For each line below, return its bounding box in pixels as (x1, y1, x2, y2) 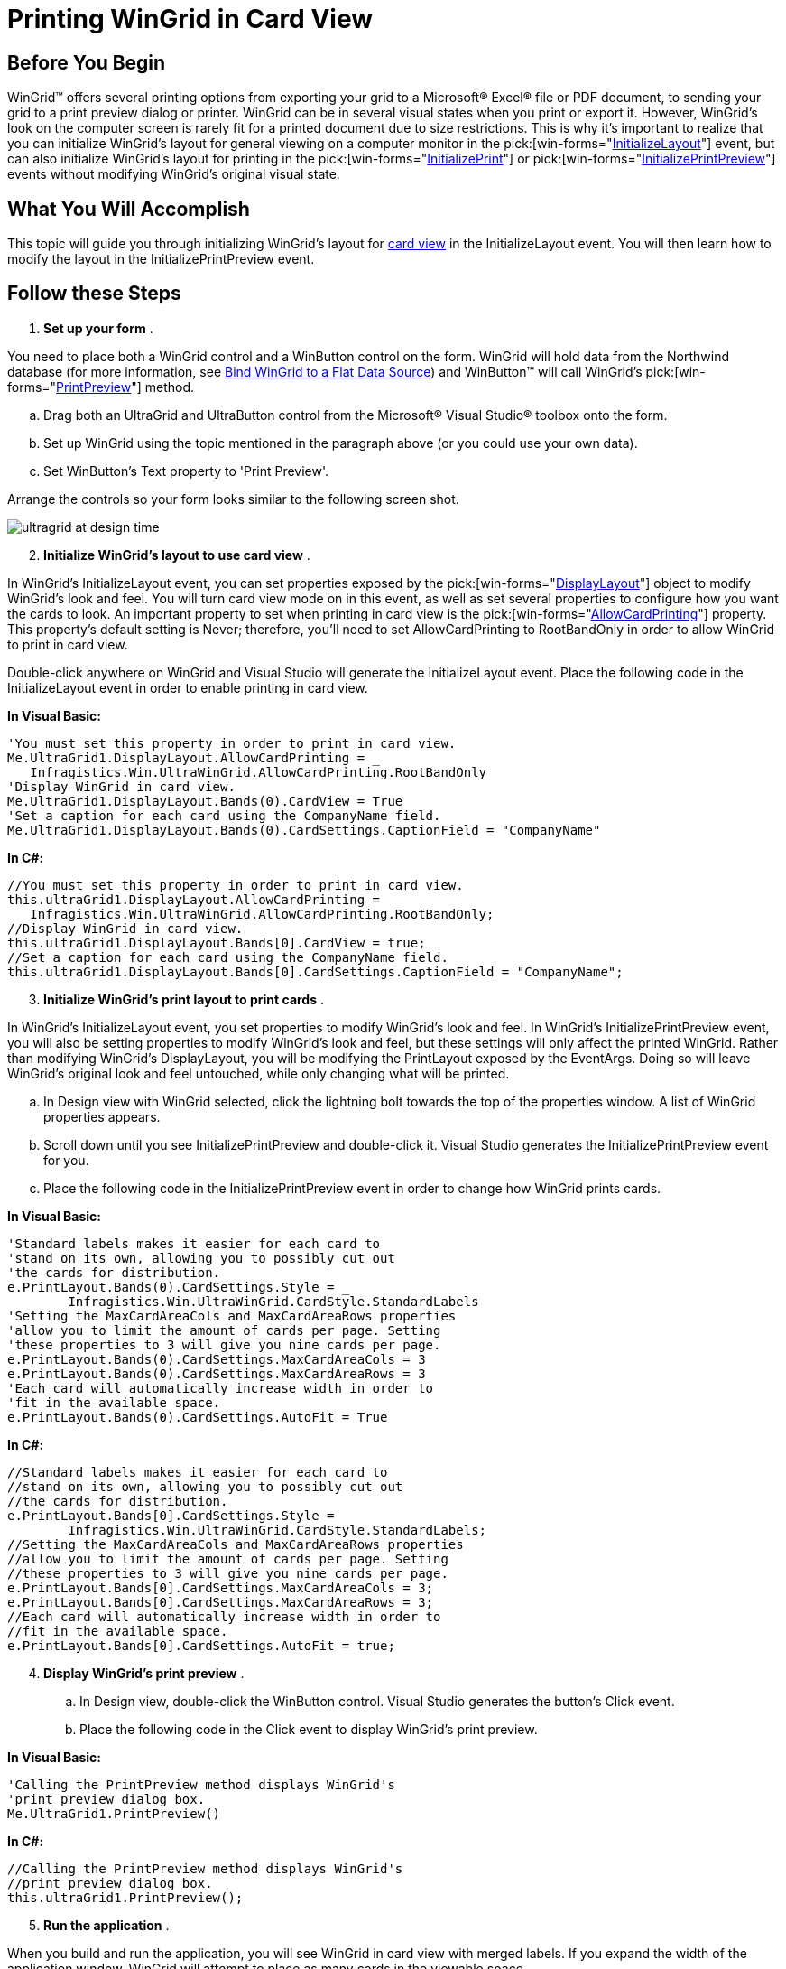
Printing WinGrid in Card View (7, 4, 373, 34)
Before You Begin (7, 51, 166, 74)
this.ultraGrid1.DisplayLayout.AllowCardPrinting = (7, 891, 381, 907)
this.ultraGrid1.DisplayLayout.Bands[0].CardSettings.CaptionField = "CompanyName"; (7, 964, 624, 979)
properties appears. (43, 1108, 161, 1124)
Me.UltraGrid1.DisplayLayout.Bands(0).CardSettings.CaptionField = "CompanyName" (7, 822, 601, 837)
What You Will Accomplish (7, 197, 250, 220)
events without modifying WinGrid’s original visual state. (7, 166, 340, 182)
